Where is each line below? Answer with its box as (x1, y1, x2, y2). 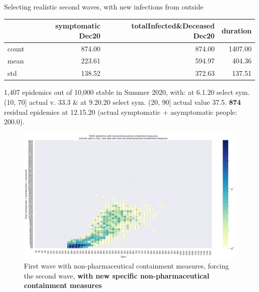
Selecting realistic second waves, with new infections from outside (4, 1, 204, 11)
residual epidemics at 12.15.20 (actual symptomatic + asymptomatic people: (4, 106, 238, 117)
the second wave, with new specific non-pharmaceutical (24, 270, 210, 281)
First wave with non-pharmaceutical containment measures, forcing (24, 261, 229, 271)
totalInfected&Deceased (131, 20, 215, 31)
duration (221, 25, 252, 35)
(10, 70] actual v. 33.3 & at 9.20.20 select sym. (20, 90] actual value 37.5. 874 (4, 96, 241, 107)
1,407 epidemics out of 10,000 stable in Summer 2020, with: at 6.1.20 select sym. (4, 87, 250, 97)
